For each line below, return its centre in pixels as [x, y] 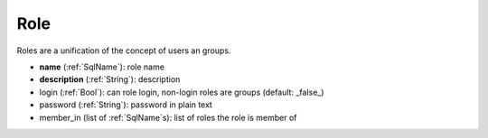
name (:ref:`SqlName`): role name [102, 67]
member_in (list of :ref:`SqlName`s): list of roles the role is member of [168, 117]
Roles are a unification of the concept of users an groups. [124, 51]
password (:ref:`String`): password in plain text [126, 105]
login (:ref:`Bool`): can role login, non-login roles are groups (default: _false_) [182, 92]
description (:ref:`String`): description [110, 79]
